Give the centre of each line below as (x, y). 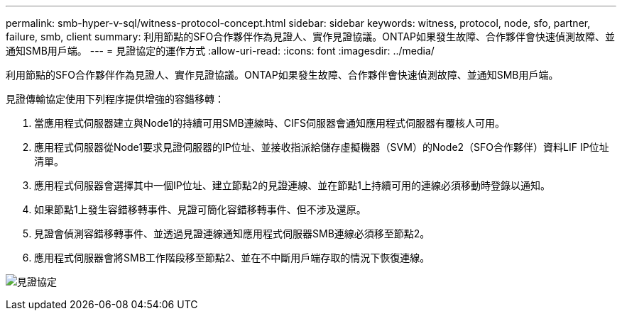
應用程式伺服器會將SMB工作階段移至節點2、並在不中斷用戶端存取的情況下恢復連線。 (232, 258)
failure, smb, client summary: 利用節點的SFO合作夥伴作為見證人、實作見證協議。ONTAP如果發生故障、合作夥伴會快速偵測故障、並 (311, 36)
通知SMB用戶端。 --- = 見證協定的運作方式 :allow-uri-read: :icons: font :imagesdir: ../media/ (220, 51)
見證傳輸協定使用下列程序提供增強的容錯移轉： (115, 99)
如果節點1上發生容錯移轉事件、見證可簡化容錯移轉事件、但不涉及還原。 (200, 209)
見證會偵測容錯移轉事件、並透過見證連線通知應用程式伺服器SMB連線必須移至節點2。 (232, 233)
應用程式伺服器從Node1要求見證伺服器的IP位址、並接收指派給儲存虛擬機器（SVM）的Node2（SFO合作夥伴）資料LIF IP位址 (322, 147)
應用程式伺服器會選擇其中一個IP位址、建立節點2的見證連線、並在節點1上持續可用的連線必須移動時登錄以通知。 (292, 185)
